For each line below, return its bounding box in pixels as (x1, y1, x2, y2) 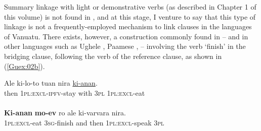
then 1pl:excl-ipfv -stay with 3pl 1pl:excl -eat (4, 87, 145, 98)
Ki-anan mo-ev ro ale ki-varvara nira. (4, 107, 126, 117)
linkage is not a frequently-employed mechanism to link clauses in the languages (4, 21, 252, 32)
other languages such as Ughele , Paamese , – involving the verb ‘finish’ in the (4, 41, 246, 51)
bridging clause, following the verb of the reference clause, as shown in (4, 50, 222, 61)
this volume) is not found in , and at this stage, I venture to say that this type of (4, 11, 256, 22)
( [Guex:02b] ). (4, 60, 45, 71)
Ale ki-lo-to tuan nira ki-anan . (4, 78, 98, 88)
